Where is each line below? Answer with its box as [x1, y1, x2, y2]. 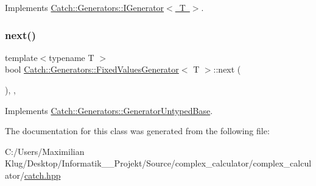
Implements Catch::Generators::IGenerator [5, 1, 164, 13]
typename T [49, 51, 94, 63]
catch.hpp [24, 168, 61, 181]
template [5, 51, 38, 63]
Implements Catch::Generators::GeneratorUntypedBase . [5, 104, 213, 116]
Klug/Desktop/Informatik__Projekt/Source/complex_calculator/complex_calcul [5, 157, 312, 170]
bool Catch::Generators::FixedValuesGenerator [5, 63, 179, 76]
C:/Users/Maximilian [5, 145, 85, 157]
